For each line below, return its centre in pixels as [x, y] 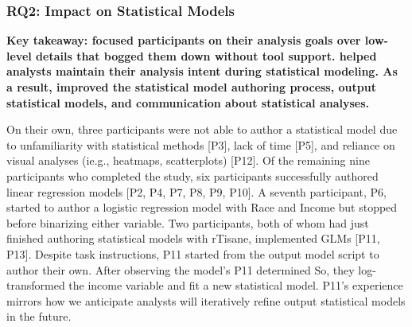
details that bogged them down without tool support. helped [206, 55]
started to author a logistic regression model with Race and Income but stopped [202, 207]
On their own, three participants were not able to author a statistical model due [202, 129]
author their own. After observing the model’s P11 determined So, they [181, 269]
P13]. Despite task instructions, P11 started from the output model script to [193, 253]
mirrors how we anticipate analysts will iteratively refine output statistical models [206, 300]
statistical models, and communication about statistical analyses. [188, 102]
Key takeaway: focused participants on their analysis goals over [184, 40]
